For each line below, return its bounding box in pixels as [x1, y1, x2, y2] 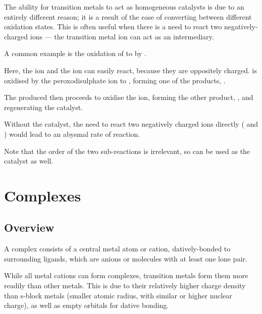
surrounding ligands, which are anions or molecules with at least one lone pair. [4, 253, 247, 264]
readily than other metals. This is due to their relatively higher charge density [4, 280, 246, 291]
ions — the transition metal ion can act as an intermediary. [30, 31, 214, 41]
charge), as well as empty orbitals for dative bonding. [4, 300, 169, 310]
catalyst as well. [4, 155, 54, 166]
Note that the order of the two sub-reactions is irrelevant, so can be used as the [4, 145, 250, 156]
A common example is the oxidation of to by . [4, 48, 147, 59]
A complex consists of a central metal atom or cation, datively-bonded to [4, 243, 231, 254]
